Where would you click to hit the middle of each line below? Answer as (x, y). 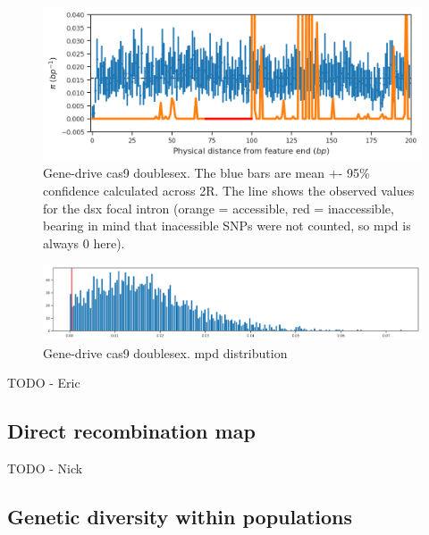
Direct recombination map (131, 431)
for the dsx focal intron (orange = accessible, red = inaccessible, (219, 208)
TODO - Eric (44, 383)
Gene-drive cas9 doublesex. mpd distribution (165, 352)
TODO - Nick (45, 468)
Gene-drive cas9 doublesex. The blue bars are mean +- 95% (206, 173)
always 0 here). (84, 242)
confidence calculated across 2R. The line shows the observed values (229, 191)
